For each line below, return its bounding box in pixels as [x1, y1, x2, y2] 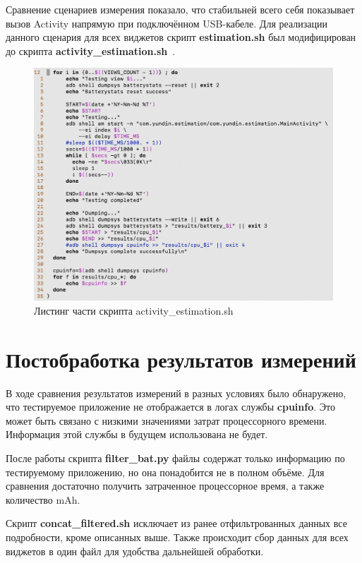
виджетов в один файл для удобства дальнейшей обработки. [6, 543, 264, 558]
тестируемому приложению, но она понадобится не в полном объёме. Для [6, 464, 325, 479]
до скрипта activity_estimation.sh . [6, 43, 176, 58]
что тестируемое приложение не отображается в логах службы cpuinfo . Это [6, 399, 335, 414]
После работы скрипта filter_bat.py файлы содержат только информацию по [6, 451, 345, 466]
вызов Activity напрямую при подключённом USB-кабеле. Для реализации [6, 16, 327, 30]
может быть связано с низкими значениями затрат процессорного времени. [6, 413, 327, 428]
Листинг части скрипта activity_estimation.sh [34, 303, 234, 317]
